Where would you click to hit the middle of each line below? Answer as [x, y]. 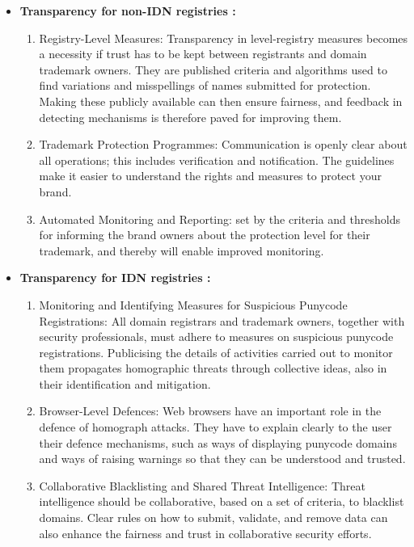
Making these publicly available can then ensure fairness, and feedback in [221, 101]
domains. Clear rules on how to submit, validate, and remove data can [213, 518]
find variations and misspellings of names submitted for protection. [205, 85]
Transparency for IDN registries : [115, 278]
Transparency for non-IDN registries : [128, 11]
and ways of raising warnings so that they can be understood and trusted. [222, 459]
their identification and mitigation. [125, 383]
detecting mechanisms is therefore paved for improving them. [190, 117]
